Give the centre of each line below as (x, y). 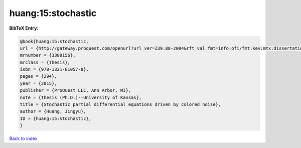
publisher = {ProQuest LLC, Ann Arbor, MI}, (76, 91)
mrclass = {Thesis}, (45, 62)
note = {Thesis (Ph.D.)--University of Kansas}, (81, 97)
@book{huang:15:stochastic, (54, 41)
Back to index (23, 138)
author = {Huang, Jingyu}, (53, 111)
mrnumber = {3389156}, (48, 55)
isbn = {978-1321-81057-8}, (54, 69)
